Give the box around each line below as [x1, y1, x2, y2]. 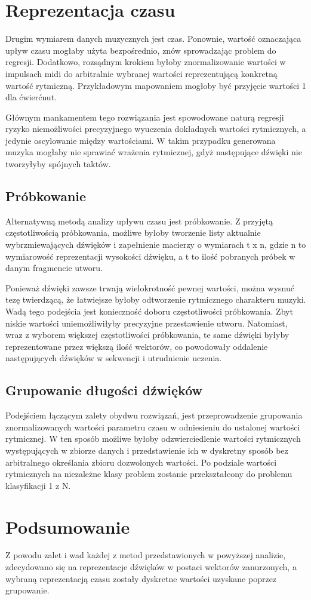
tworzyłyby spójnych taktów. [5, 158, 111, 170]
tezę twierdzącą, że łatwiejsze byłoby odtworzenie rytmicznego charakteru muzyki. [5, 293, 306, 306]
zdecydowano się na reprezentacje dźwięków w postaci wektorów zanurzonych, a [5, 561, 297, 573]
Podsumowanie [5, 514, 130, 539]
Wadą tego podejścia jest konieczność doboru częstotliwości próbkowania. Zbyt [5, 305, 293, 318]
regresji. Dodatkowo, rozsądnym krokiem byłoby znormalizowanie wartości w [5, 56, 286, 68]
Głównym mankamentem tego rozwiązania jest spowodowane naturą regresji [5, 110, 284, 123]
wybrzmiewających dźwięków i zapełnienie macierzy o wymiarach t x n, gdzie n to [5, 238, 306, 251]
